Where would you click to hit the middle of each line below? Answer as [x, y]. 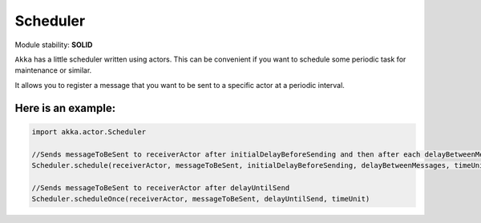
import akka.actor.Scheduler [89, 131]
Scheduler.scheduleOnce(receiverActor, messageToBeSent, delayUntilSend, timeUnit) [201, 199]
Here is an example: [65, 108]
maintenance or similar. [53, 70]
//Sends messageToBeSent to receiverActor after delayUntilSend [161, 187]
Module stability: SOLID [54, 45]
